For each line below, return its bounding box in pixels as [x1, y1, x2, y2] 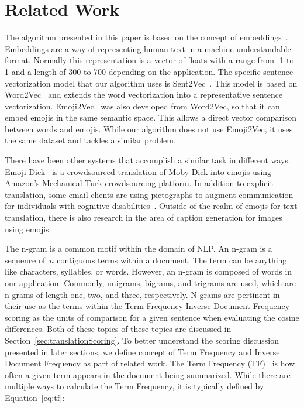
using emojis [5, 222, 49, 235]
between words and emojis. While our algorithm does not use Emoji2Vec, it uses [5, 122, 293, 135]
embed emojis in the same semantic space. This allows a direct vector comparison [5, 111, 297, 124]
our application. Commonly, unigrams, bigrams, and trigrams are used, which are [5, 277, 296, 289]
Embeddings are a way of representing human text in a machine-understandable [5, 42, 291, 54]
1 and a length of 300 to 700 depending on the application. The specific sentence [5, 65, 293, 77]
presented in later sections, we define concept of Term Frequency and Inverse [5, 345, 280, 358]
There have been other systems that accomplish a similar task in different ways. [5, 154, 291, 166]
